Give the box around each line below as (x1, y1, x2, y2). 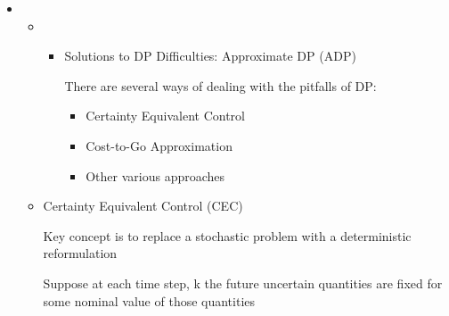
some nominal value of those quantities (43, 291, 256, 310)
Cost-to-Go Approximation (86, 136, 233, 154)
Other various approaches (86, 166, 225, 185)
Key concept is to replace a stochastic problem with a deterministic (43, 226, 412, 245)
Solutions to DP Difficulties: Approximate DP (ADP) (64, 46, 356, 65)
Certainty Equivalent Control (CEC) (43, 196, 243, 215)
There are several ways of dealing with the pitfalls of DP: (64, 76, 377, 95)
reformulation (43, 244, 118, 262)
